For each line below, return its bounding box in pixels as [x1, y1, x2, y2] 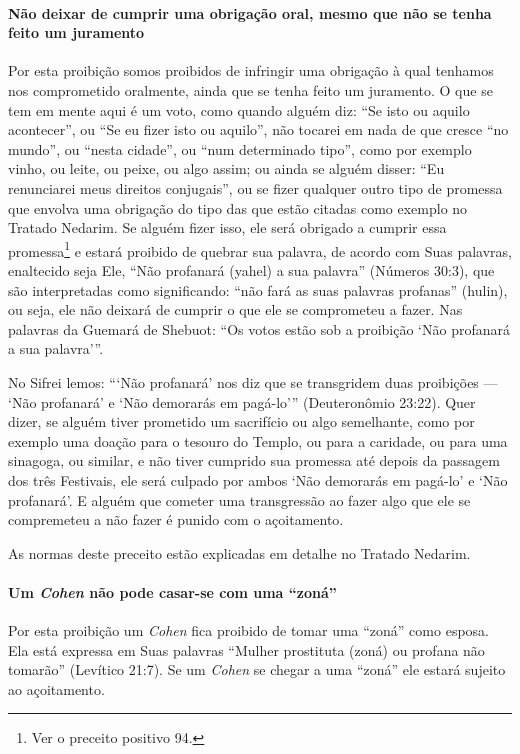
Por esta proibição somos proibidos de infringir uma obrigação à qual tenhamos [8, 60, 494, 81]
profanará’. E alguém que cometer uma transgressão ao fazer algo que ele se [8, 489, 471, 510]
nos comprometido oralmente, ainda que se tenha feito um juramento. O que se [8, 79, 493, 100]
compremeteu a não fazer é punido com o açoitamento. [8, 509, 344, 530]
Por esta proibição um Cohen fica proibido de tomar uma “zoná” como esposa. [8, 620, 489, 641]
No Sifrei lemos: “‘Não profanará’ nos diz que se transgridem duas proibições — [8, 371, 498, 392]
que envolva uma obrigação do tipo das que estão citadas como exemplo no [8, 197, 468, 218]
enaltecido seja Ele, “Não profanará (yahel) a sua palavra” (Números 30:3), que [8, 259, 495, 280]
